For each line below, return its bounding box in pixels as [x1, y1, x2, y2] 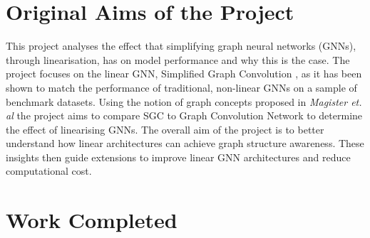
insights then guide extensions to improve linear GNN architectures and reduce [6, 149, 351, 164]
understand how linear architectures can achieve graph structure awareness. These [6, 136, 364, 151]
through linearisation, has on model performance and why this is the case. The [6, 52, 350, 67]
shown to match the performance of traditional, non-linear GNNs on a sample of [6, 80, 357, 94]
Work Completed [6, 205, 178, 234]
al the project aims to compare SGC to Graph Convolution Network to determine [6, 108, 363, 123]
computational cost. [6, 163, 92, 178]
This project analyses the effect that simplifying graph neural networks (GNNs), [6, 38, 356, 53]
